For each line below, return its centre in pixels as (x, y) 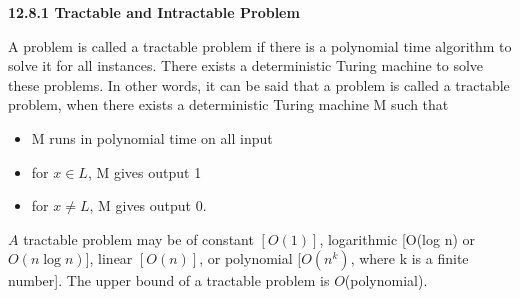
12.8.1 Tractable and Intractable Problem (154, 12)
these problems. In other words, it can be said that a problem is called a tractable (259, 84)
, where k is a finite (409, 258)
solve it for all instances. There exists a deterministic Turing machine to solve (246, 65)
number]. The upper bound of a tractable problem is (169, 280)
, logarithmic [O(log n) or (397, 238)
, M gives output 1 (144, 171)
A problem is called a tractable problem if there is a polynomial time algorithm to (260, 45)
